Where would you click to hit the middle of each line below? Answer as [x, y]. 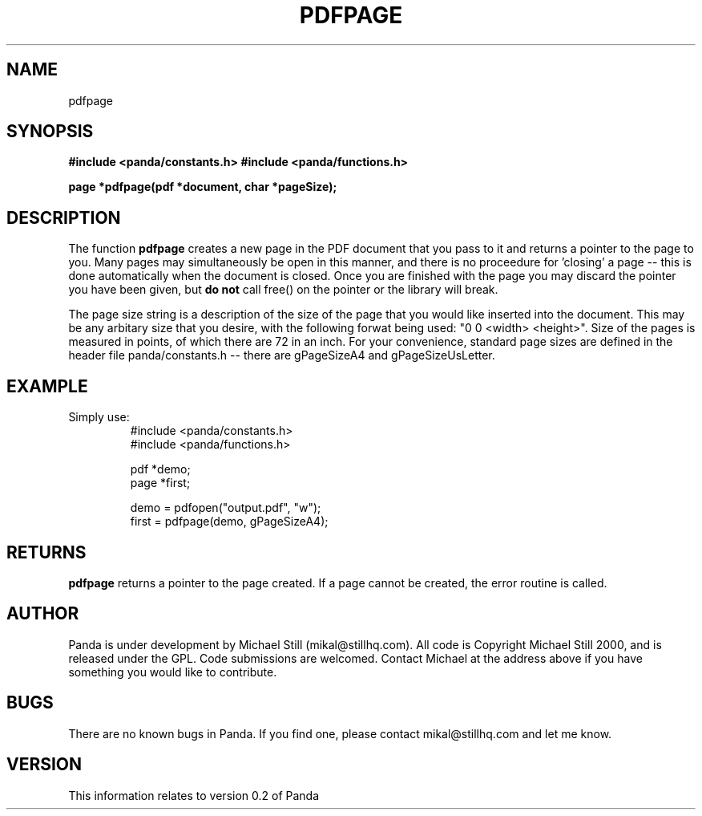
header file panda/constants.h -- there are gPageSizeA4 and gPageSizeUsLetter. [282, 355]
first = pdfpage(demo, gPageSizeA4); [229, 522]
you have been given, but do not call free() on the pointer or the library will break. [283, 290]
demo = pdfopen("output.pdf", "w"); [226, 508]
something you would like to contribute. [173, 672]
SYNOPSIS [50, 132]
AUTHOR [43, 614]
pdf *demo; [160, 469]
